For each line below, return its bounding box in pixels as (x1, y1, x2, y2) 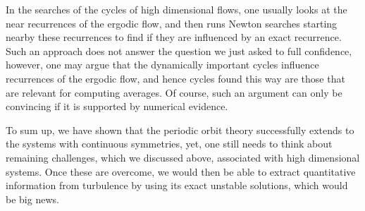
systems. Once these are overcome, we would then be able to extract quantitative (6, 164, 356, 179)
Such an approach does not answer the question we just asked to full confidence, (6, 43, 352, 58)
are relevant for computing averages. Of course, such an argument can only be (6, 85, 342, 100)
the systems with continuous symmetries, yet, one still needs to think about (6, 136, 333, 151)
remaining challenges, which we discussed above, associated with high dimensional (6, 150, 360, 164)
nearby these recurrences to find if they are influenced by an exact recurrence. (6, 30, 342, 44)
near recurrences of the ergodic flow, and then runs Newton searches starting (6, 16, 338, 30)
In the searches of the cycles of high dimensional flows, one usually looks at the (6, 2, 347, 16)
